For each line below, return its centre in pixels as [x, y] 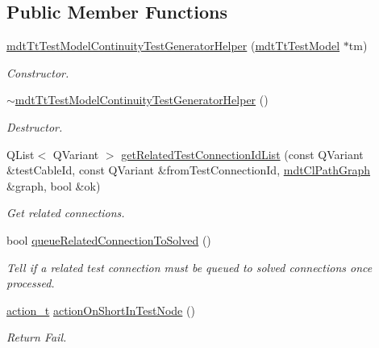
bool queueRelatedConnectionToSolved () [109, 239]
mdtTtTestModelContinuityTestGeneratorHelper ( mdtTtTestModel [173, 46]
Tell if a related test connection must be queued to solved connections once [189, 267]
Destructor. [35, 126]
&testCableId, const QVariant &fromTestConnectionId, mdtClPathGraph [189, 170]
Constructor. [38, 72]
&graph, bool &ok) [54, 185]
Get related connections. [66, 213]
